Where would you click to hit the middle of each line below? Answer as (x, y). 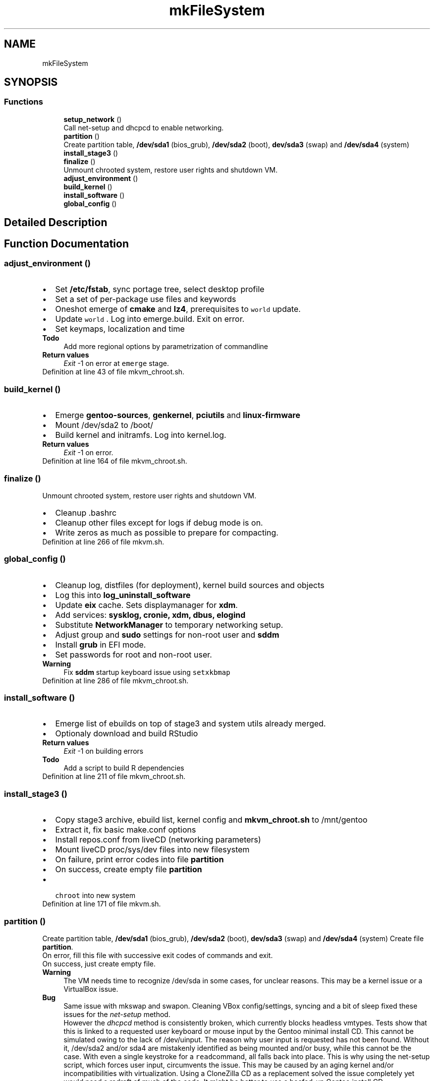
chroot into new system (95, 896)
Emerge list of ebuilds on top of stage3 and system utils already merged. (190, 724)
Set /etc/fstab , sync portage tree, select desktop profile (160, 289)
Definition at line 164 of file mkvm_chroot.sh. (115, 461)
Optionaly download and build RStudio (127, 734)
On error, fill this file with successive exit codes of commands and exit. (158, 955)
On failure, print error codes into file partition (139, 860)
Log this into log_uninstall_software (123, 595)
